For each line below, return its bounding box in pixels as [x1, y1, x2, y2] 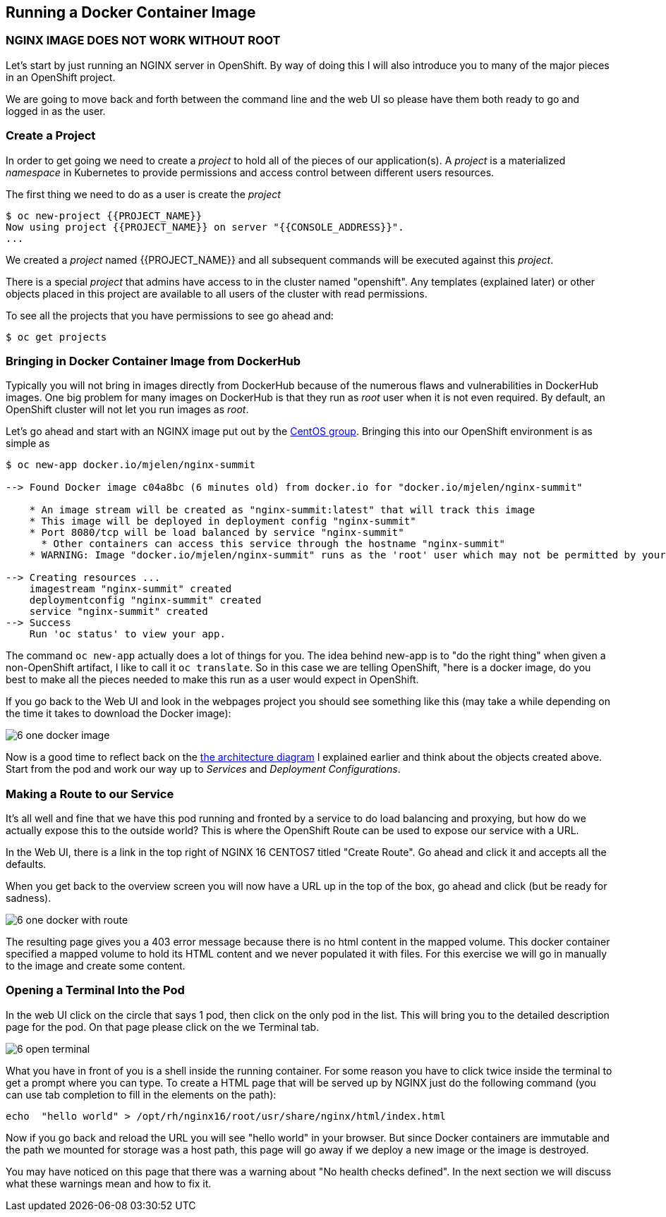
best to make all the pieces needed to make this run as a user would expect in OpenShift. [6, 673, 419, 686]
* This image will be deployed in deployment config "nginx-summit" [29, 515, 416, 527]
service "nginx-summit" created [29, 606, 208, 618]
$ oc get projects [6, 331, 107, 343]
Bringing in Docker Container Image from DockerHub [6, 353, 301, 368]
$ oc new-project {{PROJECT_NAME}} [6, 209, 202, 221]
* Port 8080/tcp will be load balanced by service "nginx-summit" [29, 527, 404, 539]
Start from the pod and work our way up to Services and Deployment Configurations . [6, 763, 401, 776]
